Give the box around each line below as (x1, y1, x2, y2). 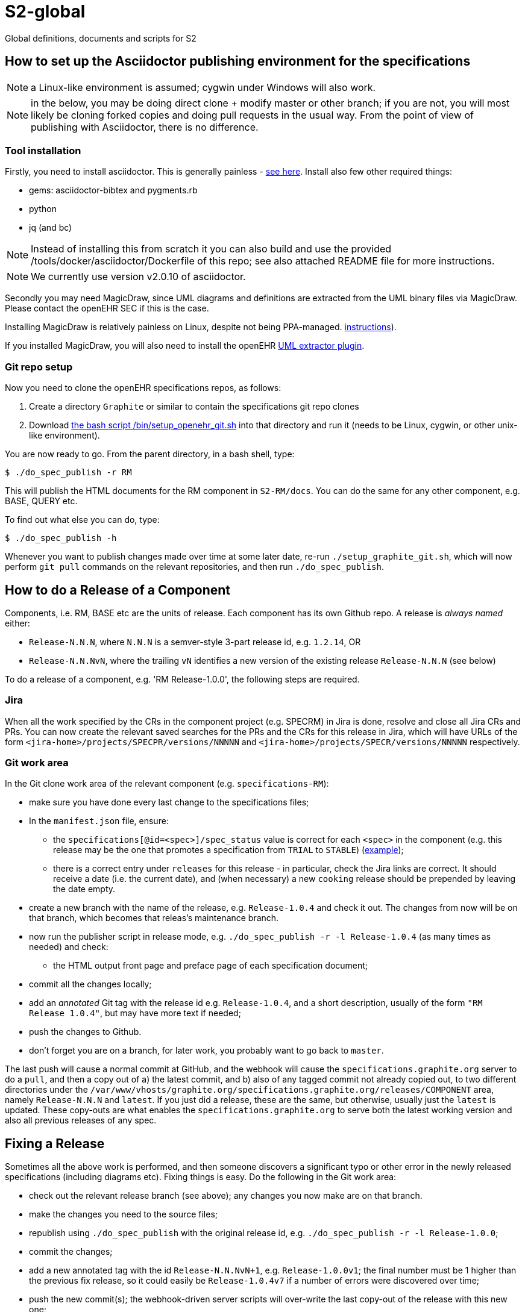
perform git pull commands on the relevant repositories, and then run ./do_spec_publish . (5, 561, 384, 572)
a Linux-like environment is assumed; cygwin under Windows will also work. (31, 81, 376, 93)
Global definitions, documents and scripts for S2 (5, 33, 196, 43)
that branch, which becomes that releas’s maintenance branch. (29, 913, 279, 923)
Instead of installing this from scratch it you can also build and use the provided (31, 243, 392, 255)
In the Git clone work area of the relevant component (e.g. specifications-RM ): (5, 778, 329, 789)
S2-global (5, 1, 86, 22)
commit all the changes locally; (29, 979, 152, 990)
